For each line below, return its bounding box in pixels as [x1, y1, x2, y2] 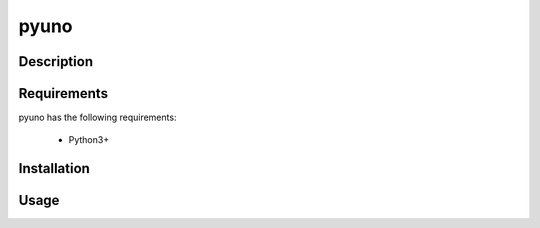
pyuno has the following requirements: [18, 111, 177, 124]
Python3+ [68, 134, 110, 146]
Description [18, 53, 94, 70]
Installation [18, 160, 90, 177]
